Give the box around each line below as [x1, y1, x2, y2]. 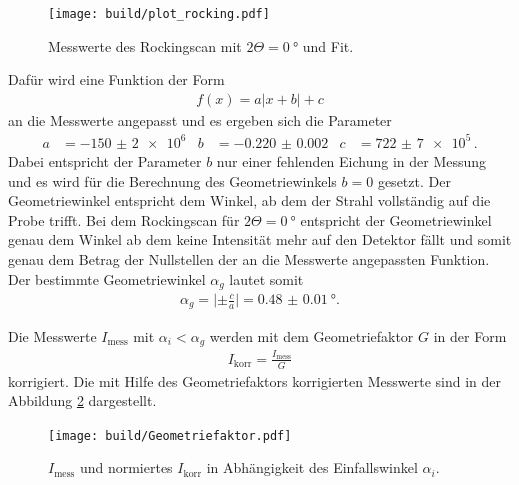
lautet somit [229, 268, 304, 289]
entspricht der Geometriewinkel [300, 209, 492, 230]
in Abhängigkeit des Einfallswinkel [206, 457, 418, 478]
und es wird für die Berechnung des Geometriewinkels [8, 170, 337, 191]
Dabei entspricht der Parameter [8, 151, 202, 171]
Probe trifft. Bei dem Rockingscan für [8, 209, 240, 230]
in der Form [433, 325, 507, 346]
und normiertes [79, 457, 173, 478]
